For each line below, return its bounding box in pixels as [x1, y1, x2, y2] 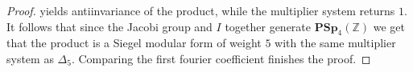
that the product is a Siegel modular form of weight [6, 34, 262, 51]
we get [373, 18, 406, 34]
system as [6, 50, 54, 66]
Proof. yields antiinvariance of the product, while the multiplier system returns [6, 2, 395, 18]
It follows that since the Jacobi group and [6, 18, 213, 34]
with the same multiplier [275, 34, 396, 51]
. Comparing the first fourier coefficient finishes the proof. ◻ [71, 50, 371, 66]
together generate [225, 18, 312, 34]
